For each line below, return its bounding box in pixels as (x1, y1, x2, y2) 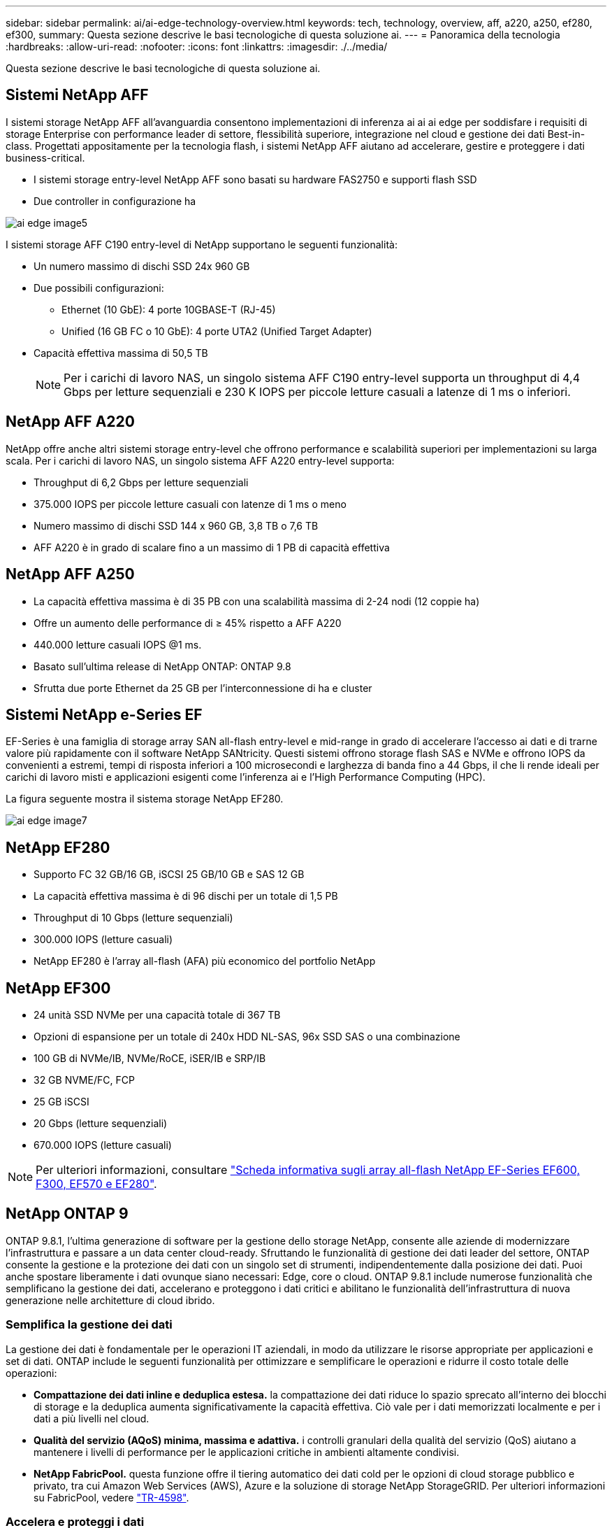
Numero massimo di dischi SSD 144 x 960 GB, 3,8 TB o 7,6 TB (34, 519, 319, 532)
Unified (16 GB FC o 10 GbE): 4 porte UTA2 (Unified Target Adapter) (61, 325, 372, 337)
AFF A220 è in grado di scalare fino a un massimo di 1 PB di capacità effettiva (34, 541, 390, 553)
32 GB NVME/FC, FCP (34, 1074, 135, 1087)
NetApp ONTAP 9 (6, 1205, 129, 1223)
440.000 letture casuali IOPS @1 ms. (34, 638, 202, 651)
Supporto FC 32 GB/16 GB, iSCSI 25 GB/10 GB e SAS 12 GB (34, 868, 305, 881)
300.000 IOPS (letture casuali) (34, 933, 173, 946)
